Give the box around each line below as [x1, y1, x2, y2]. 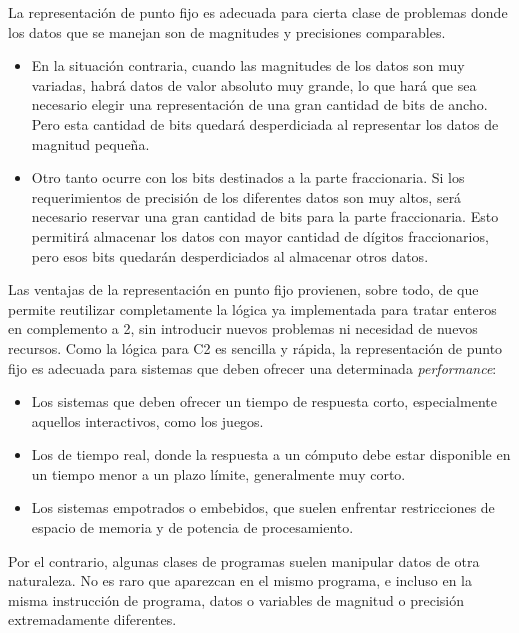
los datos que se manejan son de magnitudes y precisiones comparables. [8, 21, 446, 42]
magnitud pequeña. [31, 133, 150, 154]
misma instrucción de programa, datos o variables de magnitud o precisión [8, 589, 464, 610]
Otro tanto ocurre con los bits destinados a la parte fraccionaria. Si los [31, 167, 465, 188]
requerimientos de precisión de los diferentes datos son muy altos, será [31, 186, 462, 207]
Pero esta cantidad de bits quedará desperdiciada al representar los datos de [31, 113, 499, 134]
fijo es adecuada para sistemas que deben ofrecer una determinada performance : [8, 357, 497, 378]
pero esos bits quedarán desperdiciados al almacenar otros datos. [31, 245, 429, 266]
